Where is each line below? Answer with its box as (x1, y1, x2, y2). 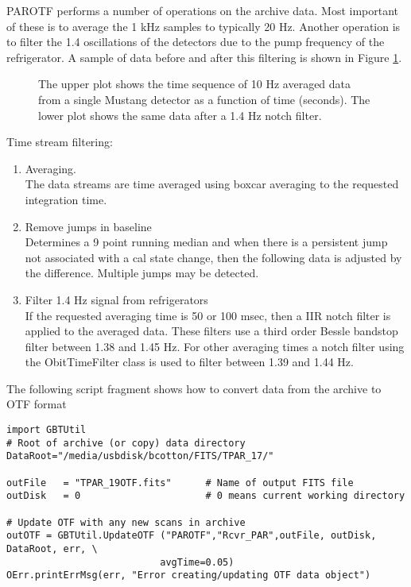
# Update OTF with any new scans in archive (6, 516, 246, 528)
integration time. (25, 191, 107, 207)
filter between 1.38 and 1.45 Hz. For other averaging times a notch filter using (25, 338, 405, 354)
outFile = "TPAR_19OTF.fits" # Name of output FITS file (6, 477, 354, 489)
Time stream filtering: (6, 133, 113, 150)
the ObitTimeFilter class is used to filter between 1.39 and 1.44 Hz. (25, 353, 354, 370)
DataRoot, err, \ (6, 543, 98, 554)
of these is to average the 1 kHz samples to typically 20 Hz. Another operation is (6, 17, 401, 34)
